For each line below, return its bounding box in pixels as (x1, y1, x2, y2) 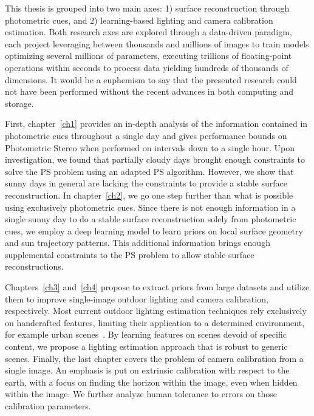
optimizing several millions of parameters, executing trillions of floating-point (5, 49, 292, 62)
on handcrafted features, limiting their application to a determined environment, (5, 316, 305, 329)
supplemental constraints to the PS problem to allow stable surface (5, 248, 254, 261)
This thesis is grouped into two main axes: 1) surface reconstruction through (5, 2, 290, 14)
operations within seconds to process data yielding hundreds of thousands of (5, 61, 288, 73)
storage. (5, 97, 34, 109)
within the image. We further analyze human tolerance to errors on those (5, 387, 277, 400)
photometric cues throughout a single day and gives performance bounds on (5, 129, 287, 142)
